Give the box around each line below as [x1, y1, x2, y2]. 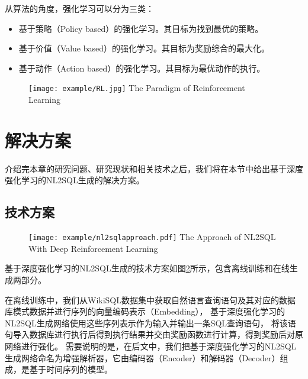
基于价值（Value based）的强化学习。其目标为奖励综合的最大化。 [18, 42, 269, 54]
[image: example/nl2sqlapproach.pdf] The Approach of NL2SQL [28, 231, 276, 243]
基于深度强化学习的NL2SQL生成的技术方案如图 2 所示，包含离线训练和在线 [5, 262, 290, 274]
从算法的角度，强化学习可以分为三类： [5, 2, 154, 14]
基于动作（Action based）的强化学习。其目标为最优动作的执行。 [18, 61, 265, 74]
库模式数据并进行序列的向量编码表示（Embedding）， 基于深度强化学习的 [5, 305, 285, 318]
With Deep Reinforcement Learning [28, 242, 158, 254]
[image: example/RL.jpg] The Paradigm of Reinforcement [28, 82, 245, 94]
